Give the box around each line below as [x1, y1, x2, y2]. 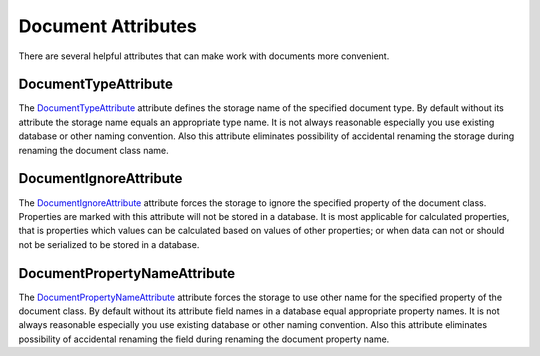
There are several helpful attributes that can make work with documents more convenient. [18, 50, 390, 62]
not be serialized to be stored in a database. [18, 238, 200, 250]
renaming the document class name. [18, 144, 169, 156]
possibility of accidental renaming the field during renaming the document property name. [18, 333, 390, 345]
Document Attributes [18, 15, 197, 37]
